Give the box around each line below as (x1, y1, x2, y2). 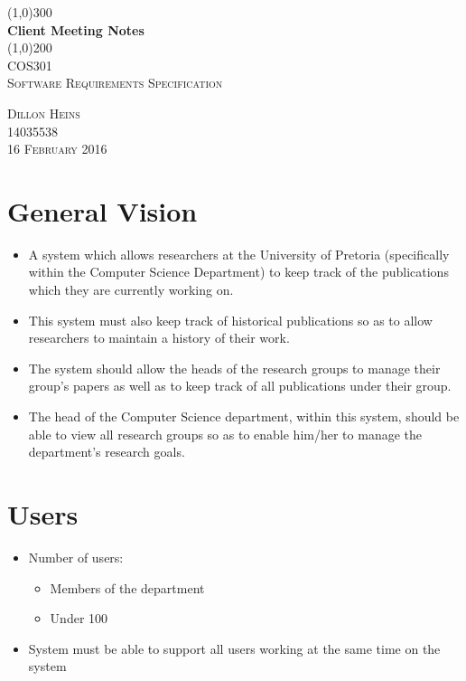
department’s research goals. (28, 442, 185, 461)
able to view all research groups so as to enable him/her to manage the (28, 424, 422, 443)
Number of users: (28, 547, 124, 566)
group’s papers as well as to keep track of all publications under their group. (28, 376, 452, 395)
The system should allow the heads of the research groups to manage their (28, 358, 441, 377)
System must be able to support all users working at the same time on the (28, 638, 441, 657)
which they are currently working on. (28, 280, 234, 299)
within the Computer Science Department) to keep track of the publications (28, 262, 449, 281)
